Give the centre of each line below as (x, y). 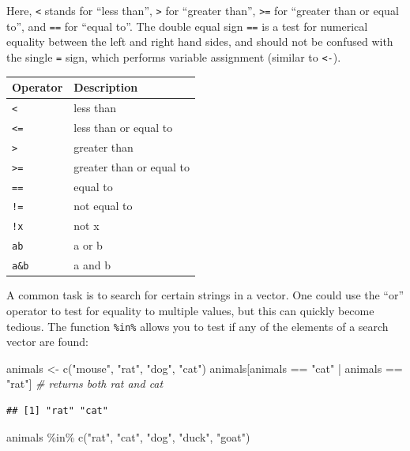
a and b (92, 265)
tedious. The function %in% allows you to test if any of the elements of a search (197, 326)
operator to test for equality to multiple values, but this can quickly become (190, 310)
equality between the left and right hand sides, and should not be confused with (200, 41)
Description (106, 87)
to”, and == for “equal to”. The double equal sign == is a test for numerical (187, 26)
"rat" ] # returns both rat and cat (85, 383)
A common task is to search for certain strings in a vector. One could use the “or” (205, 295)
